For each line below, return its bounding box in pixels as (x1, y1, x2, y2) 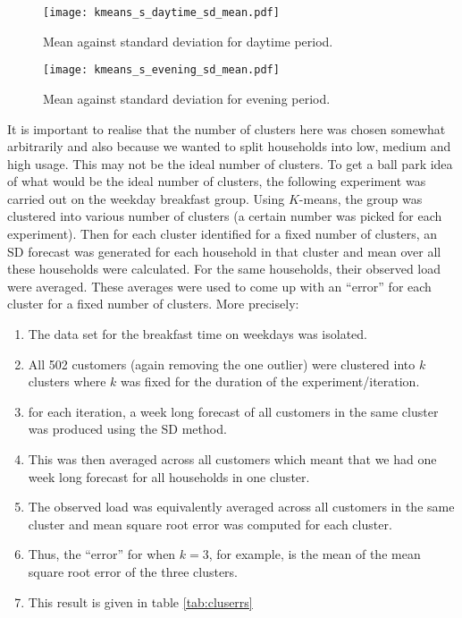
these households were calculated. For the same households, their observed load (7, 259, 441, 278)
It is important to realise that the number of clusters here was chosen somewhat (7, 119, 446, 138)
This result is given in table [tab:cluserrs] (28, 592, 253, 611)
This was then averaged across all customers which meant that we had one (28, 450, 437, 468)
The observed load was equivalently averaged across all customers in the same (28, 497, 455, 516)
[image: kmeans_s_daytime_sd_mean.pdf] (43, 6, 280, 19)
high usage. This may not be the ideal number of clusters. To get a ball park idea (7, 154, 453, 173)
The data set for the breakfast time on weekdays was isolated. (28, 325, 367, 343)
